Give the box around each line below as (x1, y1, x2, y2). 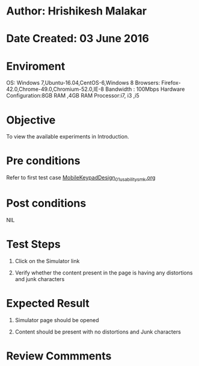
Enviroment (6, 59, 66, 73)
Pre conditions (6, 154, 81, 168)
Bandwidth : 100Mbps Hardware (105, 85, 185, 93)
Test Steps (6, 238, 61, 251)
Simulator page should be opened (14, 316, 99, 323)
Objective (6, 113, 56, 127)
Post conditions (6, 197, 87, 210)
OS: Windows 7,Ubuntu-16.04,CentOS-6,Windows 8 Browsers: (6, 79, 161, 87)
